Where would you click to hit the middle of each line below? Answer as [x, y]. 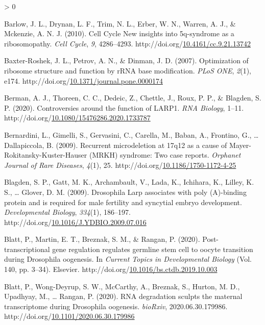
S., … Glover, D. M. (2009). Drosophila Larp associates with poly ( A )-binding [125, 192]
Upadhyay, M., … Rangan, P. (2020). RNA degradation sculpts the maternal [123, 296]
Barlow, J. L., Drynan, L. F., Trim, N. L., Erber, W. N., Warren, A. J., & [120, 23]
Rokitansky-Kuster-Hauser [46, 155]
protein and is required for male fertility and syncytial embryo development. [123, 202]
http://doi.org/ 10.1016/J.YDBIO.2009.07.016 [75, 222]
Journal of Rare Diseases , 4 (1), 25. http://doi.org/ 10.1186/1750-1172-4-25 [120, 165]
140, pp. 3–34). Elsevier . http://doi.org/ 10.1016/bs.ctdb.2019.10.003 [111, 269]
